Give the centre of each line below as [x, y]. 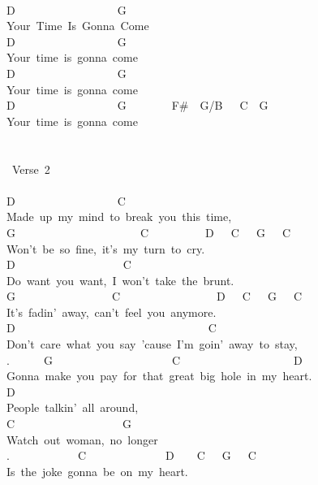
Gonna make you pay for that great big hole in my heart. [159, 376]
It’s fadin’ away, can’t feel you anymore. [112, 312]
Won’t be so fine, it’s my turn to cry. [106, 248]
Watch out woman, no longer [82, 439]
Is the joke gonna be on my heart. [97, 471]
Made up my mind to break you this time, [119, 217]
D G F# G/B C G [138, 105]
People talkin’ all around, [73, 407]
